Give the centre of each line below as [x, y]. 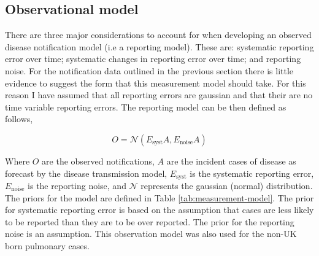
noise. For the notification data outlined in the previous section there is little [149, 70]
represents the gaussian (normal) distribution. [227, 185]
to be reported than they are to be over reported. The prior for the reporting [150, 221]
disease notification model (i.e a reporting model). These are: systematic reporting [159, 46]
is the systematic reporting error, [252, 173]
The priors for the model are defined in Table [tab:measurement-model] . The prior [159, 197]
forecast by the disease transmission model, [86, 173]
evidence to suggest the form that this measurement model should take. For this [156, 83]
